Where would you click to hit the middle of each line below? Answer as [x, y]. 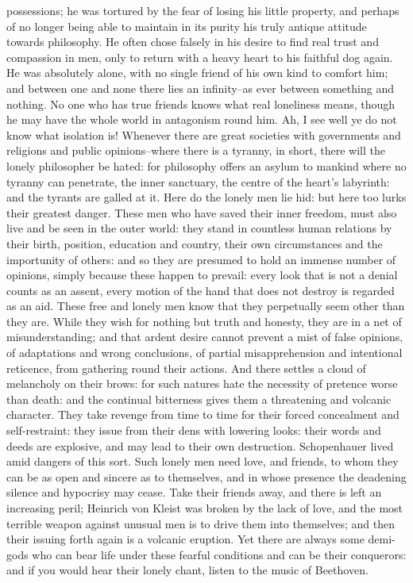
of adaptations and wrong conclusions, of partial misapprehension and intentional [205, 353]
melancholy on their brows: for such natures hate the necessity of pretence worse [202, 384]
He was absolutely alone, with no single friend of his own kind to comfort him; [197, 73]
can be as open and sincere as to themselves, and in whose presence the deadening [206, 476]
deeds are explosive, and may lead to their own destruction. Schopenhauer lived [200, 445]
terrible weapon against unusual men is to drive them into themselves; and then [201, 523]
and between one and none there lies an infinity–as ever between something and [200, 88]
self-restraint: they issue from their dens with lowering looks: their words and [194, 430]
